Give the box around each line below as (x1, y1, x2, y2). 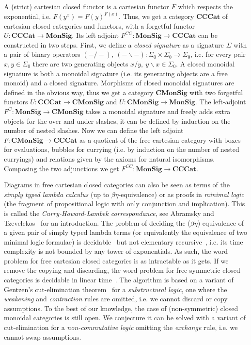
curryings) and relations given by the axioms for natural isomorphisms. (4, 153, 215, 164)
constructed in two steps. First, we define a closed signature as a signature (4, 39, 224, 49)
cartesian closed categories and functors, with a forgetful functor (4, 20, 195, 31)
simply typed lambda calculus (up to (4, 189, 110, 199)
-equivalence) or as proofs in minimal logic (118, 189, 244, 199)
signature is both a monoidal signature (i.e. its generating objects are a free (4, 68, 228, 78)
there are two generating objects (32, 59, 128, 68)
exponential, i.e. (4, 11, 51, 21)
